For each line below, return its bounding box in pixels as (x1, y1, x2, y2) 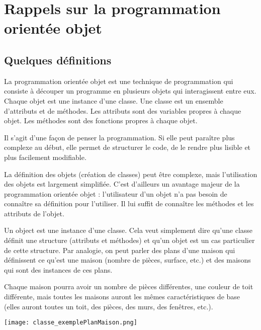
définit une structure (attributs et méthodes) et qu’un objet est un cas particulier (4, 235, 255, 245)
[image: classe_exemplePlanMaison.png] (4, 319, 137, 326)
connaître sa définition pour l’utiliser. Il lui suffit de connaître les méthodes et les (4, 198, 254, 209)
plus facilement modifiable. (4, 151, 86, 162)
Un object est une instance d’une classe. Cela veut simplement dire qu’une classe (4, 225, 253, 235)
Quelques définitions (4, 52, 112, 67)
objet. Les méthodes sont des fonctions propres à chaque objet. (4, 115, 198, 126)
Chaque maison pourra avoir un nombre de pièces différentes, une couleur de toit (4, 281, 253, 292)
